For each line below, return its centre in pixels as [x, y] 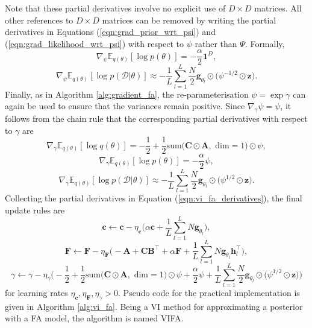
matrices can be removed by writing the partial [189, 20]
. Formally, [265, 43]
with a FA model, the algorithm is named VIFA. [94, 318]
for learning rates [36, 292]
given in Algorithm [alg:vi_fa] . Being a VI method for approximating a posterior [154, 306]
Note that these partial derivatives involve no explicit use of [115, 8]
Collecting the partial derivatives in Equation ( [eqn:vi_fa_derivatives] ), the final [154, 198]
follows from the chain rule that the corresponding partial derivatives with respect [156, 118]
